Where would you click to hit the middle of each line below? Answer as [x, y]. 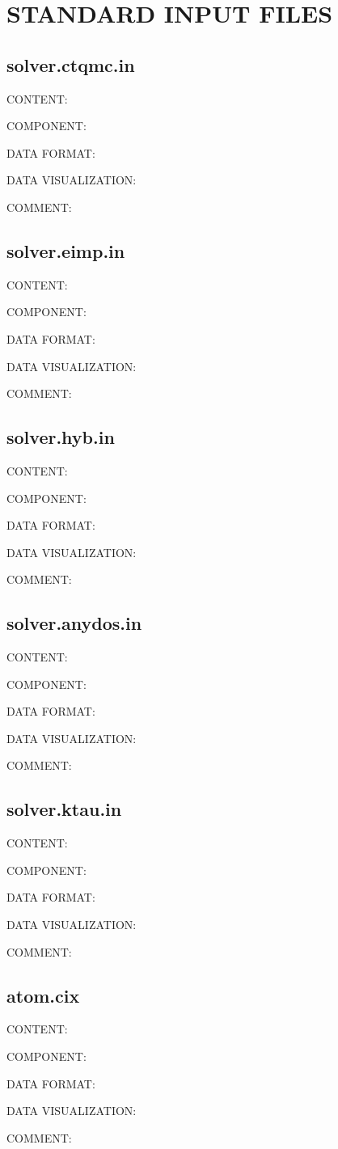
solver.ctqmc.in [71, 64]
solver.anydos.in [74, 623]
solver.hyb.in [61, 437]
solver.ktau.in [64, 809]
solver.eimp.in [66, 250]
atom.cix [43, 995]
